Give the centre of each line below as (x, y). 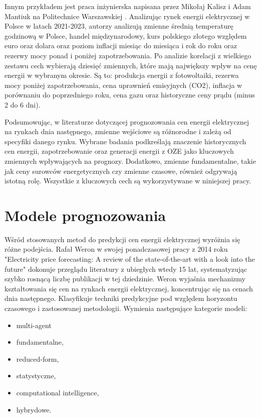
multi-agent (34, 325)
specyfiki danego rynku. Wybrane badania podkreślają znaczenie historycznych (125, 141)
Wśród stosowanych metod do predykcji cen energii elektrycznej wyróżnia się (122, 239)
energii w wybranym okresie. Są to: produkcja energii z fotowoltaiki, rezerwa (122, 75)
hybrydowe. (34, 409)
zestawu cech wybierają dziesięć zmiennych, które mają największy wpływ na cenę (131, 65)
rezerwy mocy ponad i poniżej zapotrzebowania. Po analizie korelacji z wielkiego (128, 55)
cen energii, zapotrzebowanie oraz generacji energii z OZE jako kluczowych (119, 151)
